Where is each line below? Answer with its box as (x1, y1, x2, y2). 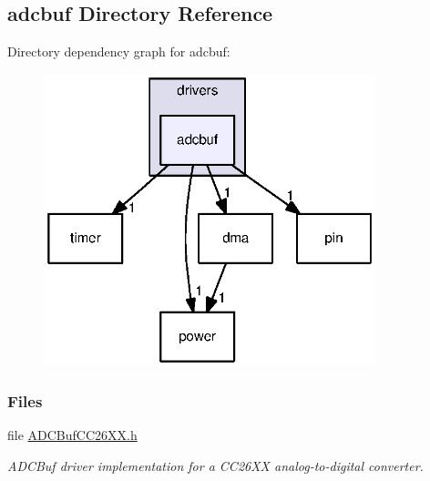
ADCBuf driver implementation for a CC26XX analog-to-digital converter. (7, 456, 424, 476)
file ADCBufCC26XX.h (7, 425, 138, 445)
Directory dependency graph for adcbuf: (7, 42, 230, 61)
